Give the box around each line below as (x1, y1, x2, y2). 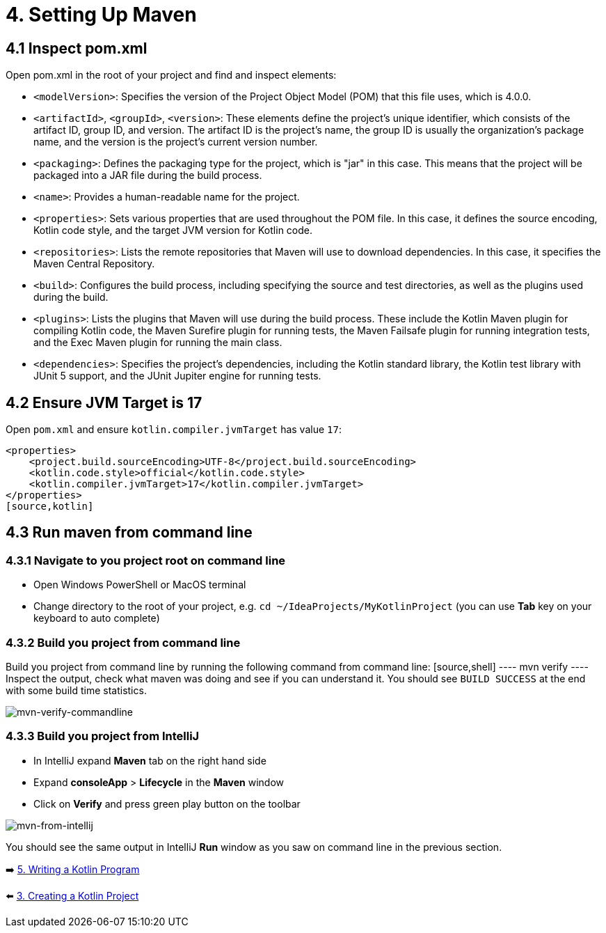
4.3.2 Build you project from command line (6, 635, 241, 650)
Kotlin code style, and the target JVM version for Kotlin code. (33, 224, 312, 237)
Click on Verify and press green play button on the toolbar (33, 797, 301, 810)
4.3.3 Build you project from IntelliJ (6, 729, 200, 744)
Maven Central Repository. (33, 258, 155, 270)
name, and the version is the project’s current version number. (33, 136, 318, 148)
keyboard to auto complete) (33, 612, 160, 625)
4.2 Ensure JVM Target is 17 (6, 393, 202, 411)
